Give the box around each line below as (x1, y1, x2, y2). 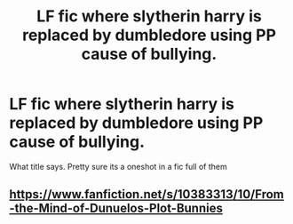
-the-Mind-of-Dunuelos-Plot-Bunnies (9, 201, 224, 216)
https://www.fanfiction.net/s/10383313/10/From (9, 187, 284, 202)
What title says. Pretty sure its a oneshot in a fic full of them (9, 161, 228, 172)
